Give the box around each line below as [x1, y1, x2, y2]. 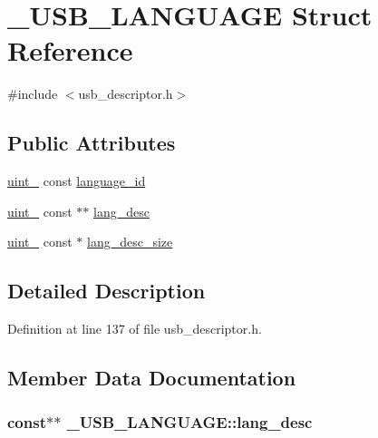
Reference [7, 32, 133, 69]
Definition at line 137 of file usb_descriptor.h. [7, 319, 262, 338]
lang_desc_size [86, 232, 173, 251]
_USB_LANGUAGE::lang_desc [66, 411, 313, 433]
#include [7, 84, 58, 103]
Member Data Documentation [7, 364, 296, 392]
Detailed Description [7, 277, 206, 305]
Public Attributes [7, 129, 176, 157]
